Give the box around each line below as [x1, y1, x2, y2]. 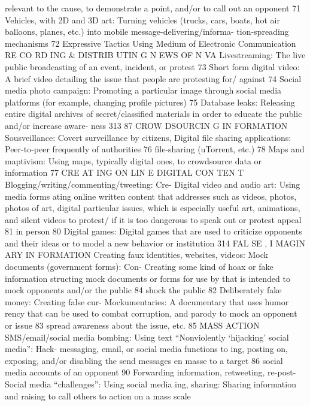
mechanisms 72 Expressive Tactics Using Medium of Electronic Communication [5, 37, 296, 49]
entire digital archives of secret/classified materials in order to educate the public [5, 107, 302, 120]
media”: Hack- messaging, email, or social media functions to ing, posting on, [5, 342, 288, 355]
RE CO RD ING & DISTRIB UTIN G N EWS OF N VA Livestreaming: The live [5, 49, 306, 61]
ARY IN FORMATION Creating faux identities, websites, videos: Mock [5, 248, 268, 261]
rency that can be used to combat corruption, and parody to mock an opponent [5, 307, 297, 320]
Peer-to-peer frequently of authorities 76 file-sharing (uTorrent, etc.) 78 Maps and [5, 143, 305, 155]
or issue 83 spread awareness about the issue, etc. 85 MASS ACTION [5, 319, 260, 332]
